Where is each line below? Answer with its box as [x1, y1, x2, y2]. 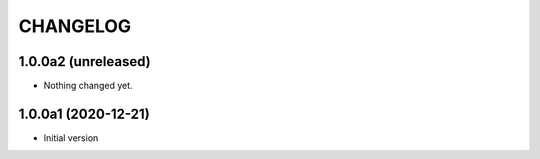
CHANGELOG [18, 15, 132, 37]
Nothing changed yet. [43, 80, 134, 92]
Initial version [43, 131, 99, 144]
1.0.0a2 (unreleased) [18, 53, 151, 70]
